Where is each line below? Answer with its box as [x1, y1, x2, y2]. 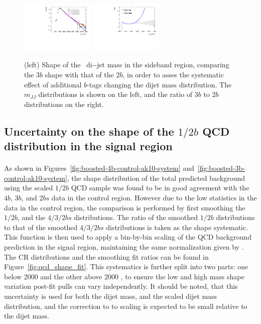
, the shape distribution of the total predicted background [67, 172, 245, 183]
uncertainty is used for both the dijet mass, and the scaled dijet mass [4, 290, 217, 301]
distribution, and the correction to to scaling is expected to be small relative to [4, 300, 247, 311]
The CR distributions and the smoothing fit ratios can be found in [4, 251, 209, 262]
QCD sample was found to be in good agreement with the [71, 182, 249, 193]
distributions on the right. [24, 98, 104, 109]
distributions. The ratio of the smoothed [74, 212, 198, 223]
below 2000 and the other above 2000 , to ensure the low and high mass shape [4, 271, 244, 281]
